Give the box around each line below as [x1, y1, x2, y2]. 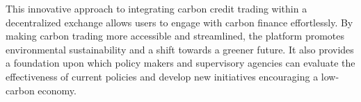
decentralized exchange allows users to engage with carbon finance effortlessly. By [6, 15, 353, 29]
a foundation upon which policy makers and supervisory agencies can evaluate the [6, 56, 355, 70]
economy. [38, 83, 77, 97]
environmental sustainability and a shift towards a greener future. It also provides [6, 42, 354, 56]
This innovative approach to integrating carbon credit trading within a [6, 1, 307, 15]
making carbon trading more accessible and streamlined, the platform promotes [6, 28, 345, 43]
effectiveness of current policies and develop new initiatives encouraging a [6, 69, 319, 83]
